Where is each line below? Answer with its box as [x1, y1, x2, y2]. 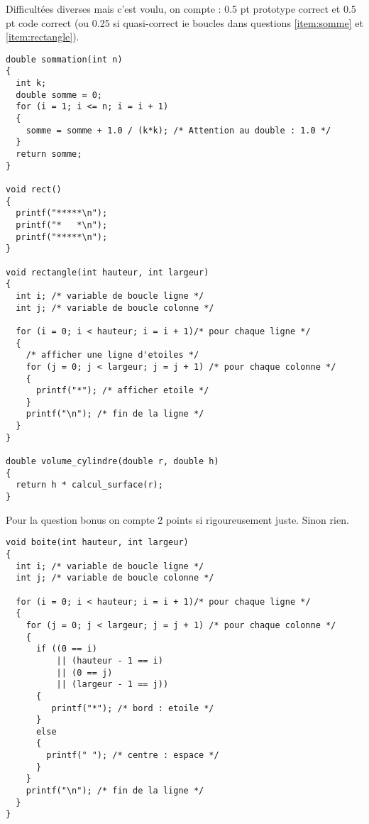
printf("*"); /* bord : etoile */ [51, 703, 214, 713]
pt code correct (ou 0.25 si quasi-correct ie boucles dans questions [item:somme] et [6, 15, 363, 30]
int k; [16, 78, 47, 89]
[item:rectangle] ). [6, 29, 79, 44]
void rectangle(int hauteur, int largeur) [6, 267, 209, 278]
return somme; [16, 149, 82, 160]
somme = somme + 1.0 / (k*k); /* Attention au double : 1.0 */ [26, 125, 331, 136]
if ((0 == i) [35, 644, 97, 654]
